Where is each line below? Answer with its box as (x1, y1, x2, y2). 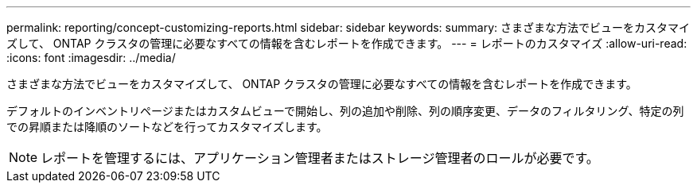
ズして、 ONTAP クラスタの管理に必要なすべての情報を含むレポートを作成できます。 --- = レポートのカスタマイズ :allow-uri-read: (6, 37, 687, 50)
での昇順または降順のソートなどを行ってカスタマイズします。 (6, 120, 328, 133)
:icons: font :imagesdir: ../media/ (6, 51, 176, 64)
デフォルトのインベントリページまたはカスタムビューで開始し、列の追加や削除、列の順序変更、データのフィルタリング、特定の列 (6, 104, 684, 118)
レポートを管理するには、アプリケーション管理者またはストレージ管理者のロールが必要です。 (41, 150, 599, 166)
